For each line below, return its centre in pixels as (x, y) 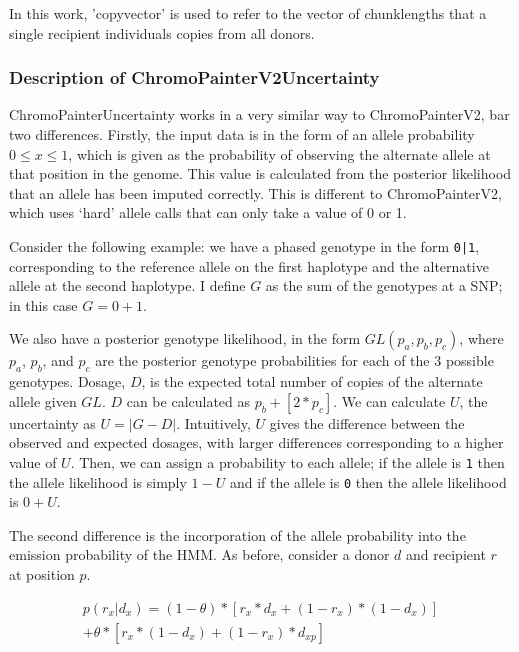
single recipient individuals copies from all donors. (162, 32)
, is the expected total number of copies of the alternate (312, 381)
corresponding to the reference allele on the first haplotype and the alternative (249, 265)
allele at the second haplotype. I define (127, 285)
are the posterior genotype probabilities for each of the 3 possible (294, 360)
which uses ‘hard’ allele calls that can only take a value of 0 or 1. (208, 212)
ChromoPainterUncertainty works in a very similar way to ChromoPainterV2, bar (259, 114)
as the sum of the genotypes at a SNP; (384, 285)
